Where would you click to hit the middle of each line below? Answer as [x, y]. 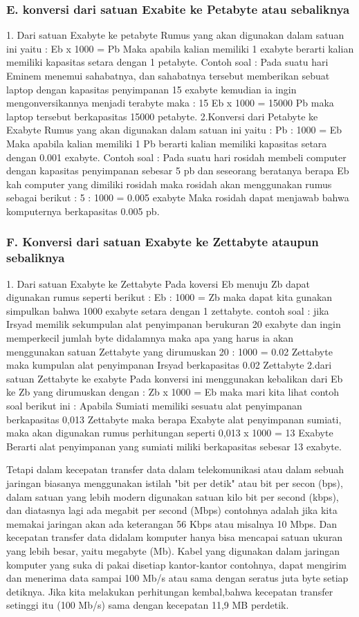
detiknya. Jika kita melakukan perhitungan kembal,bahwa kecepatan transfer [170, 591]
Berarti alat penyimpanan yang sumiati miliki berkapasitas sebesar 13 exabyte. [174, 446]
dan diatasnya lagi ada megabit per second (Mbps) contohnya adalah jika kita [172, 510]
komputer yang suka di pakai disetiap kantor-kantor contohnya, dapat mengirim [176, 564]
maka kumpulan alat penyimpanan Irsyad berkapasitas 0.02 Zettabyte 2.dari [169, 365]
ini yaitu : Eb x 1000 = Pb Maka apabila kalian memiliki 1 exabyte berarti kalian [180, 48]
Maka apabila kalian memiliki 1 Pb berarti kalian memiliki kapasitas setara [167, 143]
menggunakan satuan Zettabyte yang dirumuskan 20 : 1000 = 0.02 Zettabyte [169, 351]
